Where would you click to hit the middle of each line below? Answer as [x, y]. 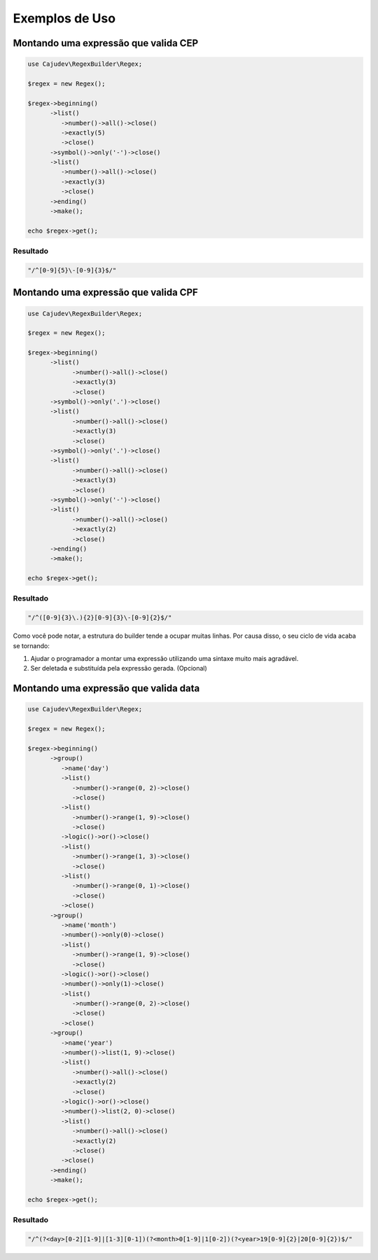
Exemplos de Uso [64, 18]
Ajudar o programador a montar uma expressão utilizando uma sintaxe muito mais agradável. [164, 658]
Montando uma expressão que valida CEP [106, 43]
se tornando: [31, 645]
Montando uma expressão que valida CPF [106, 293]
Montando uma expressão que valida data [106, 689]
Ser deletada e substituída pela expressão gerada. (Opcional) [119, 669]
